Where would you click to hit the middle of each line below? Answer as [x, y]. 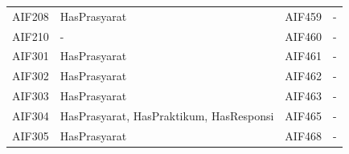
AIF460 [304, 36]
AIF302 [31, 76]
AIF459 [304, 16]
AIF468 [304, 135]
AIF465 [304, 115]
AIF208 [31, 16]
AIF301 [31, 56]
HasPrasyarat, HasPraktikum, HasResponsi [167, 115]
